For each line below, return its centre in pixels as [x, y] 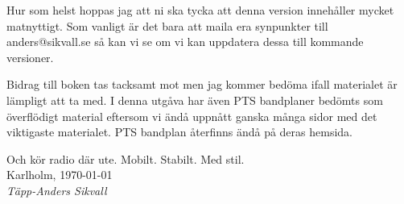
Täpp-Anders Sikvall [57, 190]
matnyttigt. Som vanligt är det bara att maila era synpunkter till [167, 25]
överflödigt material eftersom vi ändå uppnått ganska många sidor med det [192, 116]
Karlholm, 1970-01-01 [60, 175]
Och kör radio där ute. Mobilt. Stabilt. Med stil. [126, 158]
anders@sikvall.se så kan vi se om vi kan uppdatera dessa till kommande [185, 42]
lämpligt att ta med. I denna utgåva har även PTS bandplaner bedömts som [195, 100]
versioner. [30, 57]
